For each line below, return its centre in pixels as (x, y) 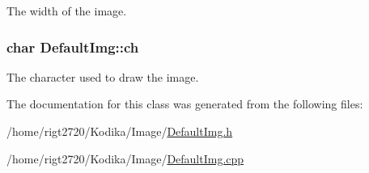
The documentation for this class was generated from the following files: (185, 104)
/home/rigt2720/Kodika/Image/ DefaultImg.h (120, 131)
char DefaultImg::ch (73, 46)
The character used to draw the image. (103, 76)
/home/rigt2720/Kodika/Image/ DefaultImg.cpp (125, 158)
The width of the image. (67, 11)
